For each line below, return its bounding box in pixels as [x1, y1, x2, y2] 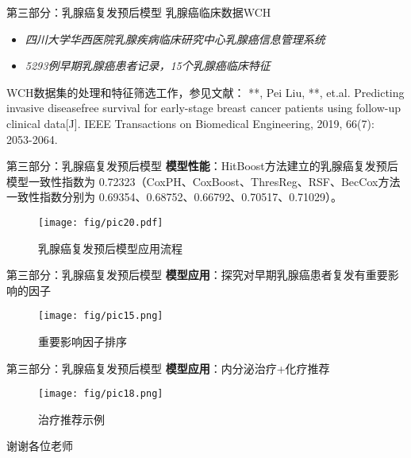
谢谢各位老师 [6, 437, 73, 454]
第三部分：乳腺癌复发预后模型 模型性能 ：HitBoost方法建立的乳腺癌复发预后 [6, 157, 398, 174]
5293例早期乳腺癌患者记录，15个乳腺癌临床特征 [25, 57, 271, 74]
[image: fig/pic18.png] [38, 388, 163, 400]
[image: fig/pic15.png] [38, 310, 163, 322]
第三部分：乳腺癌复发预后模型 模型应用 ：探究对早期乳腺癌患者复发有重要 [6, 266, 388, 283]
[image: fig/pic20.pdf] [38, 216, 163, 228]
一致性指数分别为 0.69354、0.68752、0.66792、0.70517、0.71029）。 [6, 188, 343, 205]
